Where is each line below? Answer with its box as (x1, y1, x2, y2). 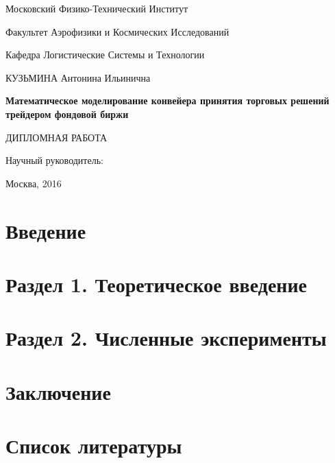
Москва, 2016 (5, 176, 62, 190)
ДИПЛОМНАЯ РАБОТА (5, 130, 108, 144)
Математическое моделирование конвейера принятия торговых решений (5, 93, 330, 108)
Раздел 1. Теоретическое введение (5, 270, 308, 298)
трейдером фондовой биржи (5, 106, 129, 121)
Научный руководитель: (5, 153, 103, 167)
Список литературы (5, 431, 182, 460)
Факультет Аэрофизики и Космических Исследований (5, 24, 229, 38)
